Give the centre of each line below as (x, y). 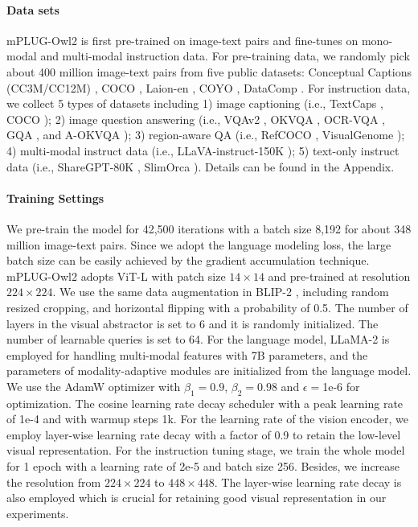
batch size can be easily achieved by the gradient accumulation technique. (188, 260)
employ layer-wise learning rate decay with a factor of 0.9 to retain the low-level (204, 434)
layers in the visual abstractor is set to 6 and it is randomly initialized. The (193, 323)
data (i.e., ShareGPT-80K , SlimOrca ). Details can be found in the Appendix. (201, 166)
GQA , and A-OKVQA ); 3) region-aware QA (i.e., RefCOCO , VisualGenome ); (206, 135)
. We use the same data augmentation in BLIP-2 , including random (221, 292)
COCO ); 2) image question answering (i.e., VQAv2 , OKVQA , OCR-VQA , (196, 119)
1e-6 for (341, 386)
